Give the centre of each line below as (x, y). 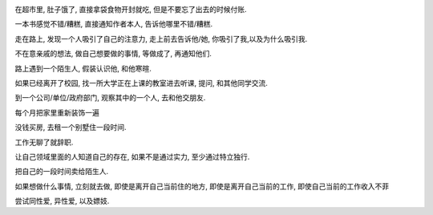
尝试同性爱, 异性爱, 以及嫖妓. (62, 201)
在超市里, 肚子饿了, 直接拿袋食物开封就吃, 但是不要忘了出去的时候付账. (131, 9)
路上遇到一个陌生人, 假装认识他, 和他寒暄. (83, 68)
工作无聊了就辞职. (44, 142)
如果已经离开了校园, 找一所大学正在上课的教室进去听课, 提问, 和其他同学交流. (141, 83)
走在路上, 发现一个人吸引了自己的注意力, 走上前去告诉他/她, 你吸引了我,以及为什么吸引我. (161, 39)
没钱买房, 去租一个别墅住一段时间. (71, 128)
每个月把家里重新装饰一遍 (57, 112)
